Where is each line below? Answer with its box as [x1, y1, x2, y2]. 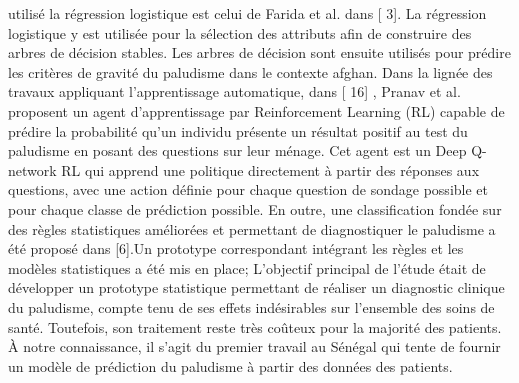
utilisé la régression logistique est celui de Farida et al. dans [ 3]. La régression [8, 3, 487, 23]
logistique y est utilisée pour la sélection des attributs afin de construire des [8, 22, 472, 43]
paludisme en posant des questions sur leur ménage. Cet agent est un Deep [8, 140, 467, 161]
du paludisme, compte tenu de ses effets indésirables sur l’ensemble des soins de [8, 296, 495, 317]
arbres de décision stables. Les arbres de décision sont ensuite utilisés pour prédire [8, 42, 511, 63]
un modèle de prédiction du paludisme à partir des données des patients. [8, 355, 453, 376]
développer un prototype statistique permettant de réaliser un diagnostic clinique [8, 277, 505, 298]
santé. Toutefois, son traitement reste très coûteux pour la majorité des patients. [8, 316, 502, 337]
